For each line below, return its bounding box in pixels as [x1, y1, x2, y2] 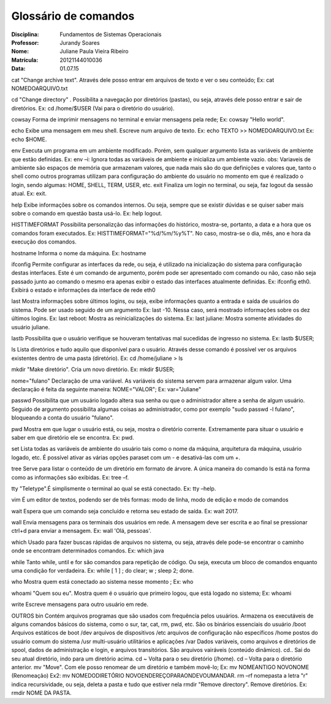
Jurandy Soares [59, 39, 101, 46]
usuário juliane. [11, 323, 50, 331]
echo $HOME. [11, 136, 47, 143]
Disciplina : [11, 31, 39, 38]
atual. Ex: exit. [11, 190, 47, 197]
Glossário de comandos [11, 9, 135, 23]
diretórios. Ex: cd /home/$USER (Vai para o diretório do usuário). [11, 104, 175, 112]
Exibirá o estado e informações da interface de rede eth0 [11, 286, 156, 294]
